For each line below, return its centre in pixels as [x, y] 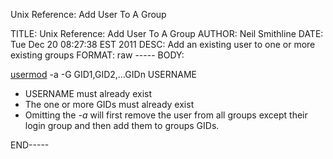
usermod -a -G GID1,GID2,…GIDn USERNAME [103, 74]
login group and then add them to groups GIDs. [122, 125]
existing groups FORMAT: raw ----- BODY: [97, 55]
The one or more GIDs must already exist [109, 104]
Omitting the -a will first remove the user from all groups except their [166, 115]
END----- [30, 145]
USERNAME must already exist [88, 93]
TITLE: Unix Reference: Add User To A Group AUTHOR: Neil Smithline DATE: [167, 33]
